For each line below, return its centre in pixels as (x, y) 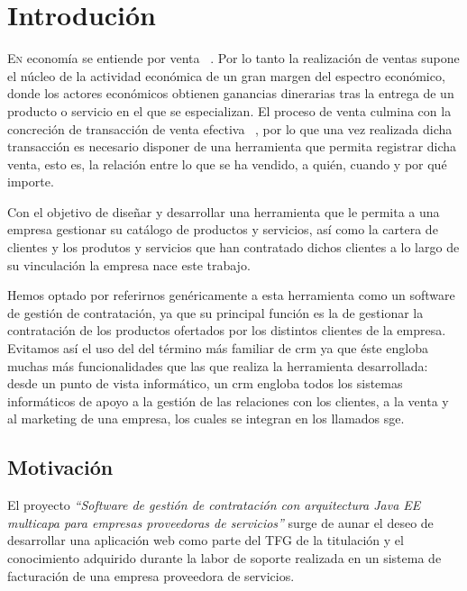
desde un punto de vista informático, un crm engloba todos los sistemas (205, 383)
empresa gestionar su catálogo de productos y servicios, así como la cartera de (223, 229)
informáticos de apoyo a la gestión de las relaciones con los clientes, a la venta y (228, 400)
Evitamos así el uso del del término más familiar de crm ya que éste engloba (218, 348)
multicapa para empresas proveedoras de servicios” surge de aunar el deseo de (220, 522)
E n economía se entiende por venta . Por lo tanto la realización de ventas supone (233, 58)
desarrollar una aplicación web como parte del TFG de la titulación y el (206, 540)
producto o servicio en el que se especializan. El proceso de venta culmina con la (229, 110)
